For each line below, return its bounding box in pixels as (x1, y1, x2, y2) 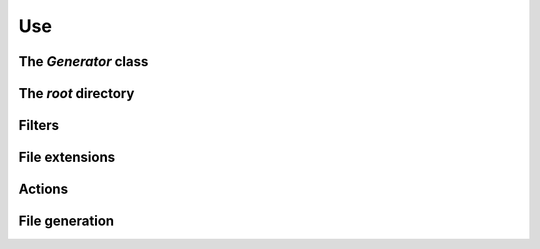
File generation (18, 213, 115, 230)
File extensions (18, 149, 115, 166)
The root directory (18, 85, 135, 102)
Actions (18, 181, 69, 198)
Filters (18, 117, 60, 134)
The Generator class (18, 53, 149, 70)
